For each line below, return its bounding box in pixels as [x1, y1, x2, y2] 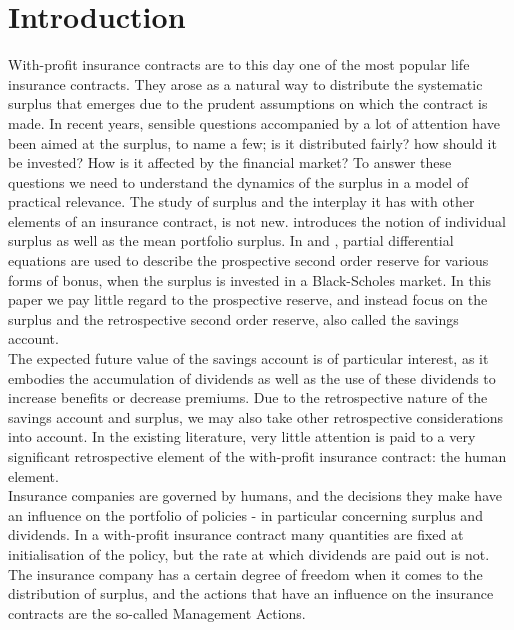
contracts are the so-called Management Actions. [8, 602, 306, 623]
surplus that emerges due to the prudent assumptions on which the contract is [8, 93, 488, 114]
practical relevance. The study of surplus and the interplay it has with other [8, 191, 475, 212]
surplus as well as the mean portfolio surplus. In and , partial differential [8, 230, 454, 251]
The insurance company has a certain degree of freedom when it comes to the [8, 563, 483, 584]
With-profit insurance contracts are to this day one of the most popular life [8, 54, 470, 75]
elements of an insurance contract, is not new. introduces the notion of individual [8, 210, 506, 231]
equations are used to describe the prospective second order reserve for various [8, 250, 489, 271]
